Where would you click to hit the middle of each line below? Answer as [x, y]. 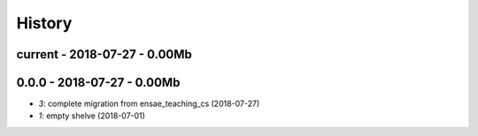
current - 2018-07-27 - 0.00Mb [104, 54]
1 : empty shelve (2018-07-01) [92, 116]
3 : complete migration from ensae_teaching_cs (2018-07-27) [149, 104]
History [44, 23]
